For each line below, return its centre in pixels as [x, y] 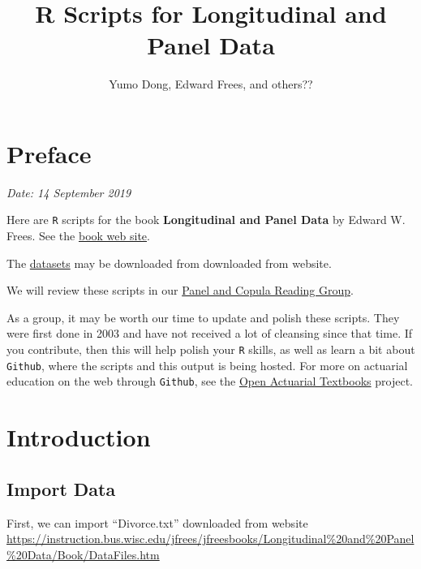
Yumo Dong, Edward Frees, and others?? [211, 84]
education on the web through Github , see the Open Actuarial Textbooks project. [210, 381]
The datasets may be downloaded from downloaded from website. [169, 263]
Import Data [61, 488]
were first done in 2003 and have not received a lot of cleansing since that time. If [210, 333]
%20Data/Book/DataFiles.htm [83, 554]
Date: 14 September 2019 [69, 192]
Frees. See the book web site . [78, 236]
